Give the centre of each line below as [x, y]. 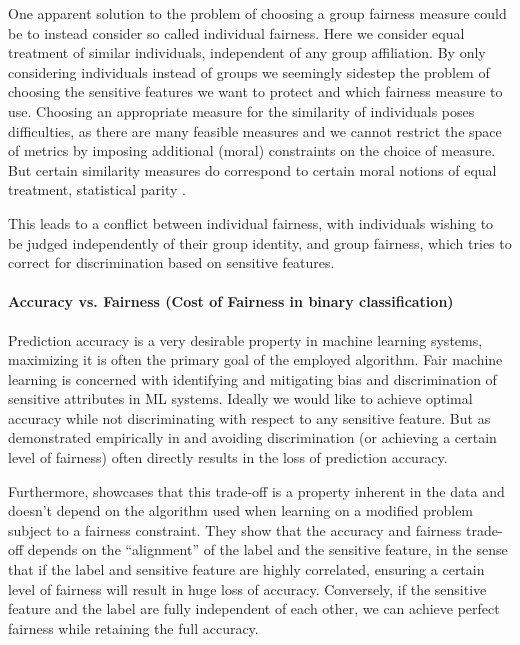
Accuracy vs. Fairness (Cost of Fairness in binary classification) [231, 301]
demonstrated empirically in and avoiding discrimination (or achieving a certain [252, 437]
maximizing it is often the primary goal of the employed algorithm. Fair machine [255, 359]
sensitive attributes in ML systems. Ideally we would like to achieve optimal [240, 398]
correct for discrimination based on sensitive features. [171, 262]
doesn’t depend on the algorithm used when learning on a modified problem [241, 510]
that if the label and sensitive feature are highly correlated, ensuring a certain [246, 569]
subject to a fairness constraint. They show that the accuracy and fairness [235, 529]
